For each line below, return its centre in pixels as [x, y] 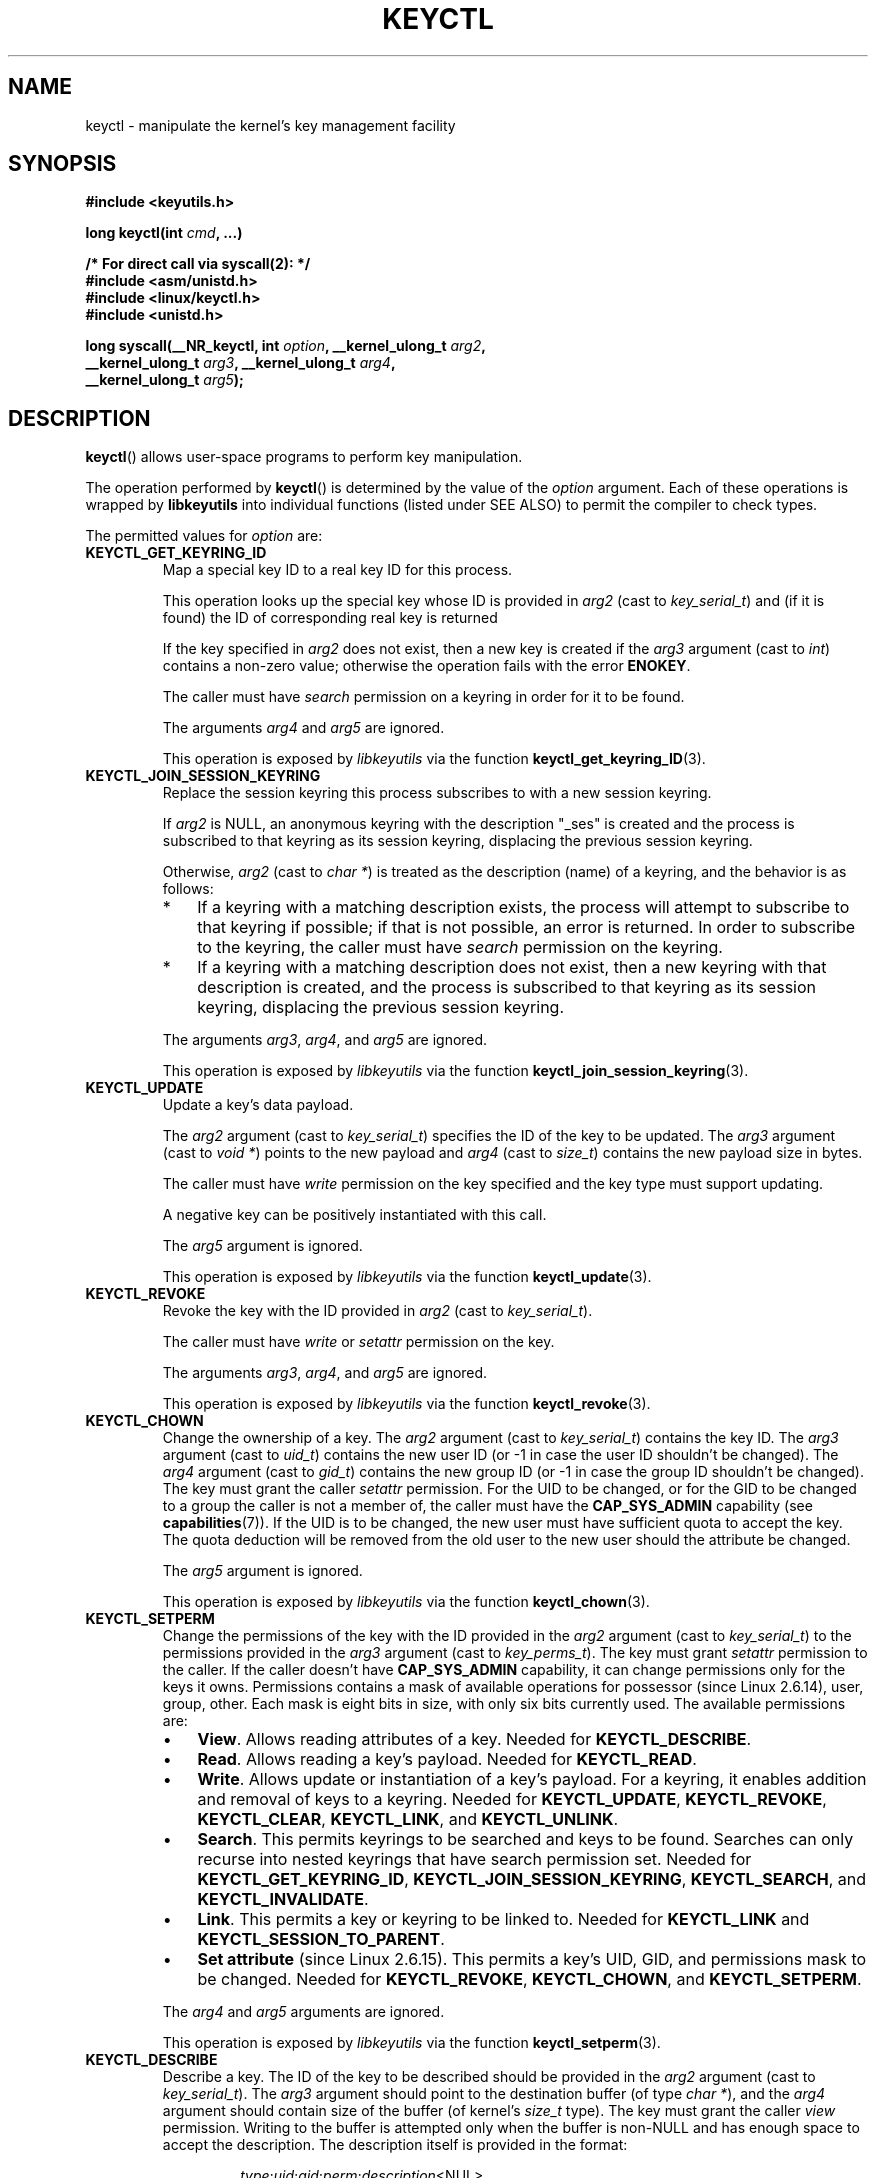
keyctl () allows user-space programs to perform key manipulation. [304, 457]
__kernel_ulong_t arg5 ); [164, 380]
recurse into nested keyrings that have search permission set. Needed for [474, 1859]
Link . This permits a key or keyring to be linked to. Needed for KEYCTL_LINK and [503, 1919]
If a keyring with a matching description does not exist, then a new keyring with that [512, 967]
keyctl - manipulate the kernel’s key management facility [270, 125]
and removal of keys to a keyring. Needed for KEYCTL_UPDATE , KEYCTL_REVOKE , [512, 1799]
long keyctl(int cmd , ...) [164, 233]
